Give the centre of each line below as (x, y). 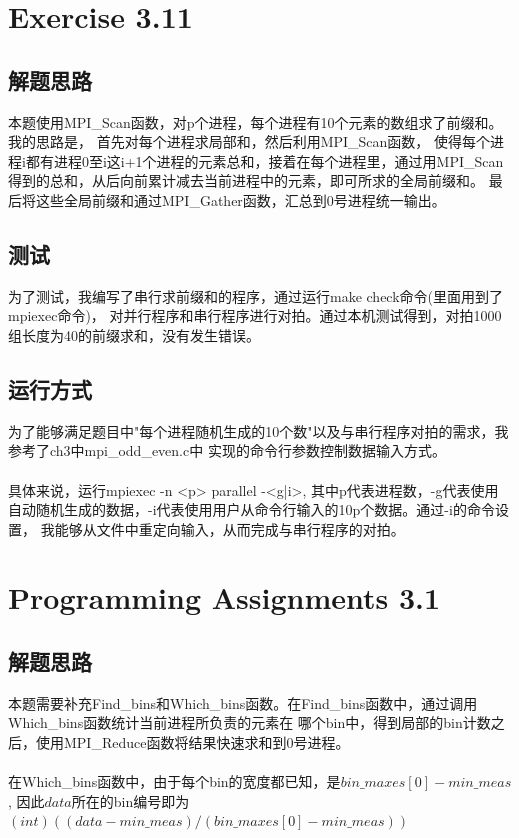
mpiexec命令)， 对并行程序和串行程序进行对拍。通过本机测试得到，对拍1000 (255, 315)
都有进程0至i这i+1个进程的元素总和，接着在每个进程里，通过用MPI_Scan (264, 160)
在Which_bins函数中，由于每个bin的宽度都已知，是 (174, 781)
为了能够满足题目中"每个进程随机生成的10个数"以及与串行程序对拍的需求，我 (258, 430)
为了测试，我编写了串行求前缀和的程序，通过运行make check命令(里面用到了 (256, 295)
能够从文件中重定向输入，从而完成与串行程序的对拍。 (229, 528)
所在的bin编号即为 (130, 800)
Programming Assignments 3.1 (224, 597)
